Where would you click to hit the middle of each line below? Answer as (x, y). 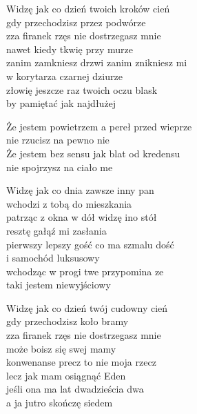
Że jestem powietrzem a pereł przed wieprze (99, 126)
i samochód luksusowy (53, 258)
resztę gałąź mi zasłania (56, 230)
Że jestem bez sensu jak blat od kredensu (93, 153)
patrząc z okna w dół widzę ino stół (82, 217)
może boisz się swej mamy (61, 348)
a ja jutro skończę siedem (60, 403)
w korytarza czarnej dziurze (64, 76)
